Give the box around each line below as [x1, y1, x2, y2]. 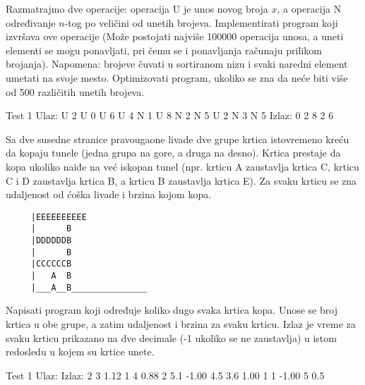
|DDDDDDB [30, 236, 72, 246]
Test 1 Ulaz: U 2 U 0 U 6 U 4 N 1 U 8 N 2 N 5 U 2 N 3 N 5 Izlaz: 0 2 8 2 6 [6, 108, 334, 123]
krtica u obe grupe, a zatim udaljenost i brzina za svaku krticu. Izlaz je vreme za [6, 316, 356, 331]
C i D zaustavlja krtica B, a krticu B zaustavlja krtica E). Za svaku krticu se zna [6, 173, 357, 188]
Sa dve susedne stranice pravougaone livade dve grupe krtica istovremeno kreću [6, 131, 349, 146]
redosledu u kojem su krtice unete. [6, 344, 155, 359]
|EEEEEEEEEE [30, 212, 87, 222]
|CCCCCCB [30, 259, 72, 269]
